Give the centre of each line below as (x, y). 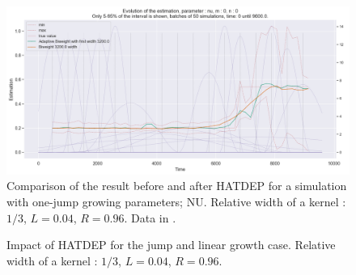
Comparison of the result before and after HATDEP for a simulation (177, 186)
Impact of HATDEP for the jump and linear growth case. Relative (171, 245)
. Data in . (150, 217)
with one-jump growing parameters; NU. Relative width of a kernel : (176, 202)
